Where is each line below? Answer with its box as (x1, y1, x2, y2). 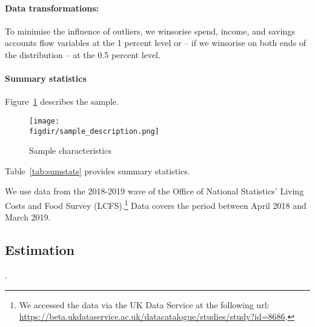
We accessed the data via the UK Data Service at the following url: (19, 298, 270, 311)
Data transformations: (5, 1, 99, 14)
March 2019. (5, 211, 51, 223)
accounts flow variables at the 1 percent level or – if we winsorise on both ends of (5, 36, 307, 49)
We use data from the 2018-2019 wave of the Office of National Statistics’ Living (5, 185, 304, 197)
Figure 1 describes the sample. (5, 95, 119, 108)
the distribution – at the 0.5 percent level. (5, 48, 161, 61)
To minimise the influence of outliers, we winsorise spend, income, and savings (5, 24, 295, 37)
